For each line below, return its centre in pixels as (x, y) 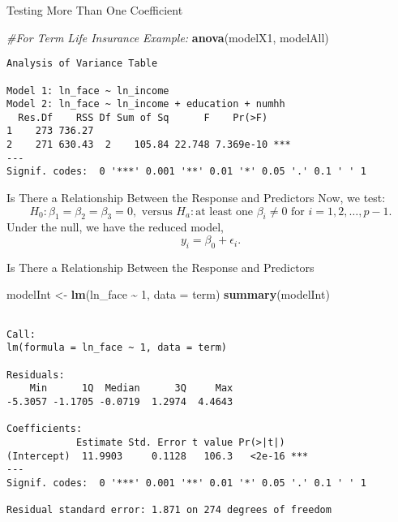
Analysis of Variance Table (82, 64)
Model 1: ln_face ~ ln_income (88, 91)
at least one (224, 211)
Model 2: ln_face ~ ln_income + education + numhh (146, 104)
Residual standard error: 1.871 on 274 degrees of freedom (169, 510)
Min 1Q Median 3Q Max (131, 388)
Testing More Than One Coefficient (95, 10)
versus (157, 211)
